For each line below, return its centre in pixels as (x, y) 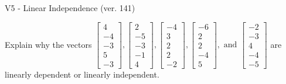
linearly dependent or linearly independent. (82, 74)
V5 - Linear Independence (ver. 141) (70, 8)
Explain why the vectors (48, 44)
